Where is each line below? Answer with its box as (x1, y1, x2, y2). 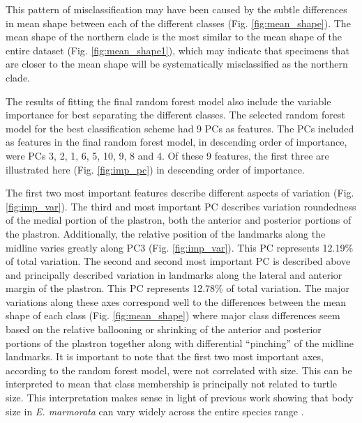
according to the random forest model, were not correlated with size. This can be (6, 362, 352, 377)
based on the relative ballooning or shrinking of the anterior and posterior (6, 322, 322, 337)
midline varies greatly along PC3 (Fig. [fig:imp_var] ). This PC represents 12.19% (6, 240, 354, 254)
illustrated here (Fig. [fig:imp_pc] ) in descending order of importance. (6, 162, 305, 176)
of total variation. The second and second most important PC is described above (6, 254, 351, 268)
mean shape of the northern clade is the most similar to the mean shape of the (6, 29, 342, 44)
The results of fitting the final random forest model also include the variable (6, 93, 331, 108)
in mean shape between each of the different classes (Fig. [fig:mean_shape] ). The (6, 15, 351, 30)
